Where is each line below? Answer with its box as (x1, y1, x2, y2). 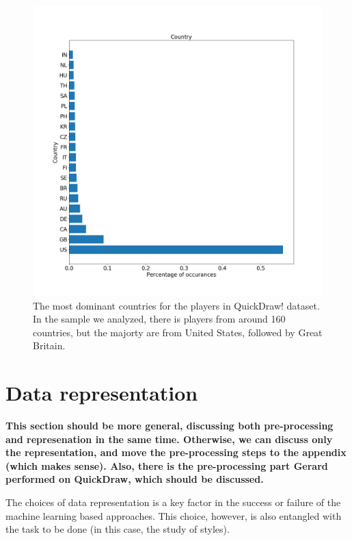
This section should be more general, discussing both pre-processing (5, 418, 334, 433)
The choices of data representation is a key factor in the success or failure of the (5, 495, 341, 509)
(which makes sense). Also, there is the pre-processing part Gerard (5, 458, 328, 473)
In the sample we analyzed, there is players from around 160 (33, 312, 286, 326)
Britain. (33, 338, 66, 353)
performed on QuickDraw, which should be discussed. (5, 472, 264, 486)
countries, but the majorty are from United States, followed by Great (33, 325, 323, 339)
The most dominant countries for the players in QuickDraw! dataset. (33, 298, 320, 312)
